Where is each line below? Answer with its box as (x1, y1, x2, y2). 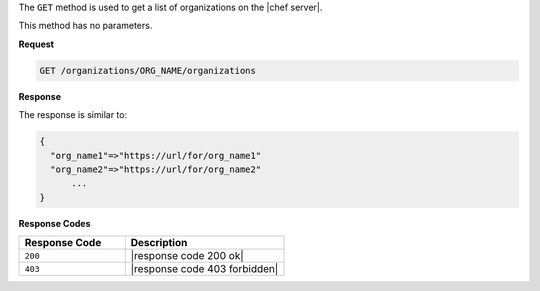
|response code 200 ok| (130, 249, 244, 263)
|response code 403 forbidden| (130, 262, 279, 276)
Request (18, 38, 55, 50)
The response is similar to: (18, 109, 128, 121)
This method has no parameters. (18, 20, 153, 32)
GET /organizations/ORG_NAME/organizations (39, 65, 257, 76)
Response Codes (18, 217, 91, 229)
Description (130, 236, 188, 250)
